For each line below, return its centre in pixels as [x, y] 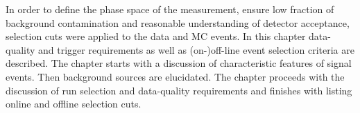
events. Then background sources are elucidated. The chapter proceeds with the [175, 76]
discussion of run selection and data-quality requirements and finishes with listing [179, 90]
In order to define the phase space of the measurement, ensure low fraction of [170, 9]
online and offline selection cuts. [74, 104]
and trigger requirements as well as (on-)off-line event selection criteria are [196, 49]
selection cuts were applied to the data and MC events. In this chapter [156, 36]
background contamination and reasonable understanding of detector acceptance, [178, 22]
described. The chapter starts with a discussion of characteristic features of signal [179, 63]
